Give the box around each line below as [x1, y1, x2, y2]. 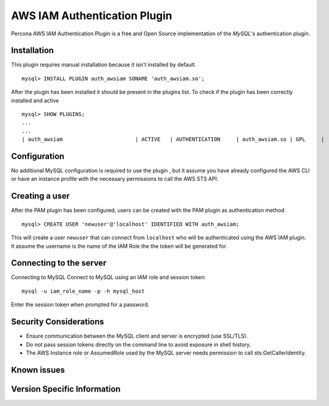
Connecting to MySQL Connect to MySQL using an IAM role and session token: [11, 274, 206, 281]
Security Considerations [11, 317, 105, 327]
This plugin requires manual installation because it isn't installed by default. [11, 61, 197, 68]
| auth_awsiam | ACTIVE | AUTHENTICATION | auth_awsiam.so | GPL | [22, 136, 325, 143]
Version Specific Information [11, 384, 121, 394]
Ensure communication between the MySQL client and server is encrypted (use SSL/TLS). [26, 332, 248, 340]
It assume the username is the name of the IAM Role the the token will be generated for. [11, 243, 227, 250]
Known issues [11, 365, 65, 375]
